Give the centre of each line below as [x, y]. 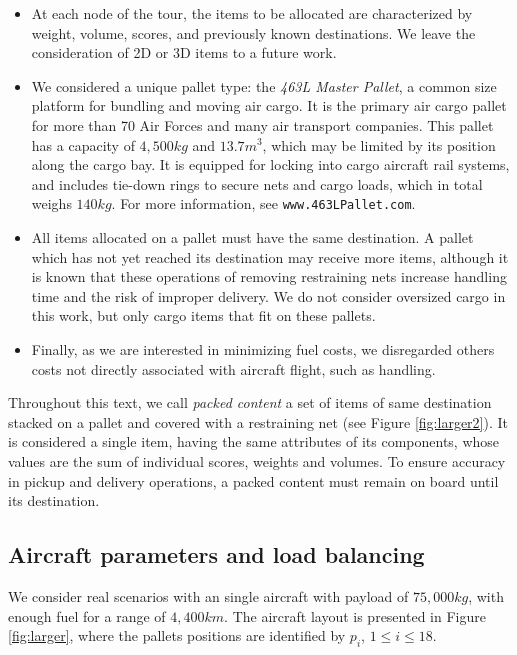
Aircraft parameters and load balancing [216, 554]
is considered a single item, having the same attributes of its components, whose [254, 441]
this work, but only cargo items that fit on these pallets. [203, 315]
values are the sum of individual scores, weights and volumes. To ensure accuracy [257, 460]
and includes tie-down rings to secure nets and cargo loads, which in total [257, 183]
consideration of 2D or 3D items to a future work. [184, 52]
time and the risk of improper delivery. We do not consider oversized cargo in [268, 295]
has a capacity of [83, 144]
